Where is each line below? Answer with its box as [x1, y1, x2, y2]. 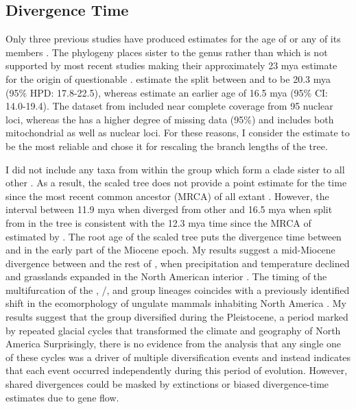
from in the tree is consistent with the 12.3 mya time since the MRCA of [5, 215, 311, 230]
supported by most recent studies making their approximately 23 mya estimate [5, 58, 337, 73]
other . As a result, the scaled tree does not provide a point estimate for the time [5, 175, 347, 190]
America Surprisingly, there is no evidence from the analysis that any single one [5, 336, 342, 351]
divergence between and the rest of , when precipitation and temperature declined [5, 256, 350, 270]
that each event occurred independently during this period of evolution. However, [5, 363, 348, 377]
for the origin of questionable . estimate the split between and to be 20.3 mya [5, 71, 331, 86]
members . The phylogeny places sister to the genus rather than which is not [5, 45, 328, 59]
